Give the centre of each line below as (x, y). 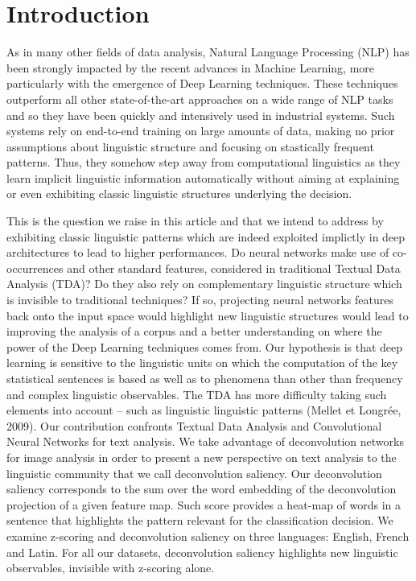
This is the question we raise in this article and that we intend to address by (195, 221)
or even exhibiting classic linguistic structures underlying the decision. (179, 194)
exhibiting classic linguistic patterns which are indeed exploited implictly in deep (206, 236)
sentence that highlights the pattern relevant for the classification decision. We (200, 520)
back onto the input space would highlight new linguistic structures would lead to (208, 315)
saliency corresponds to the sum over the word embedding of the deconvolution (202, 489)
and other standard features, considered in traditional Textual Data (234, 268)
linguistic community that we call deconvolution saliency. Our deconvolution (194, 473)
